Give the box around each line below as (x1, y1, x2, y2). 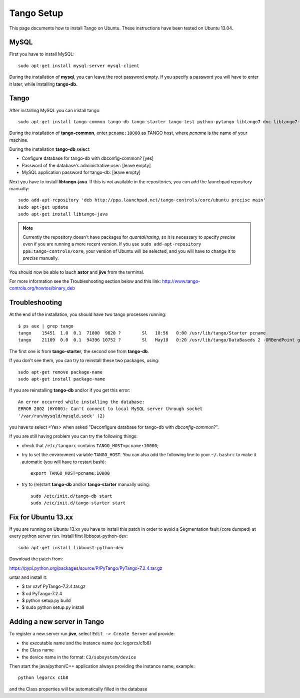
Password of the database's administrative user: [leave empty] (21, 162, 151, 168)
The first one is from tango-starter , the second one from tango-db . (9, 348, 149, 354)
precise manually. (22, 255, 59, 261)
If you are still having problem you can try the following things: (9, 433, 137, 439)
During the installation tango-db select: (9, 146, 91, 152)
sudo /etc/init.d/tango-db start (30, 493, 112, 499)
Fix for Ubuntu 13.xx (9, 513, 73, 521)
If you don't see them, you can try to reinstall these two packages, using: (9, 358, 159, 364)
